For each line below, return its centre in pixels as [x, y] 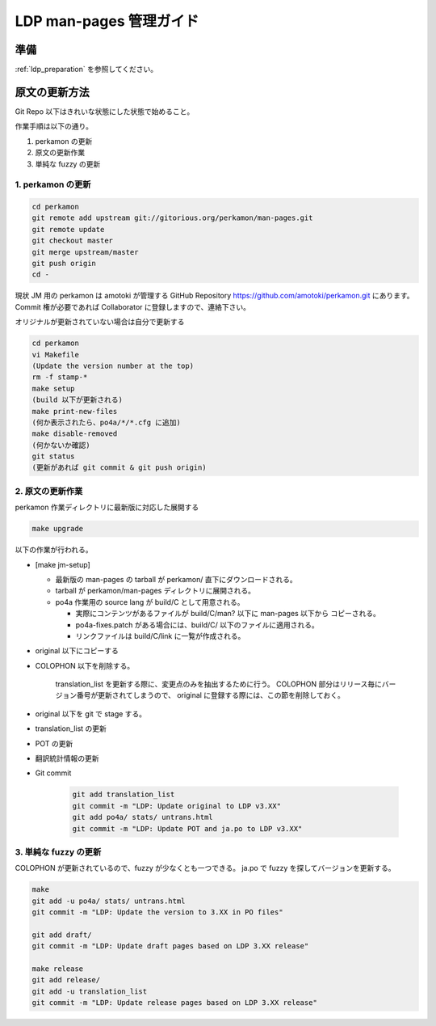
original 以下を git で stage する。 [91, 714]
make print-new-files [75, 411]
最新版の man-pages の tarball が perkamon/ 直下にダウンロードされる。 [176, 579]
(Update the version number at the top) [113, 365]
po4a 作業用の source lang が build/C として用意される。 [150, 602]
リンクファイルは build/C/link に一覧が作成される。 [160, 635]
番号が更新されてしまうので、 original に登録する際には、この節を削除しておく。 [210, 695]
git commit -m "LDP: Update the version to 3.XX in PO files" [157, 912]
